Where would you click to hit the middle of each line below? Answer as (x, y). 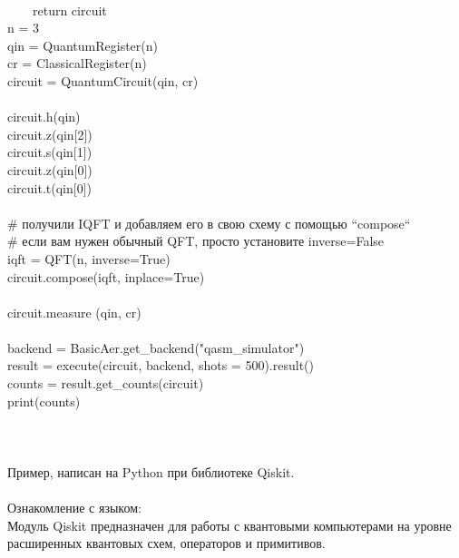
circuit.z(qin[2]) (50, 134)
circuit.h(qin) (44, 117)
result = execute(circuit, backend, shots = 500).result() (161, 365)
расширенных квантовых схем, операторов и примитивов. (166, 543)
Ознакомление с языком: (74, 508)
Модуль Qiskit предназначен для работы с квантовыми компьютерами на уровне (229, 525)
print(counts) (44, 401)
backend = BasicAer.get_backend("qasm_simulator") (156, 347)
